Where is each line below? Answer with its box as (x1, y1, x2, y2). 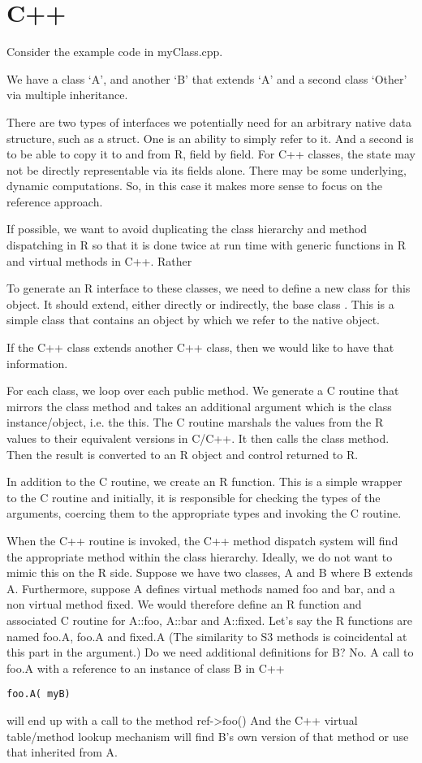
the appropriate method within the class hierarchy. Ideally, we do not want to (6, 548, 393, 565)
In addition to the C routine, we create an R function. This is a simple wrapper (6, 473, 403, 490)
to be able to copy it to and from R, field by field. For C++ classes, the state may (6, 145, 416, 163)
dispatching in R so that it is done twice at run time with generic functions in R (6, 236, 406, 254)
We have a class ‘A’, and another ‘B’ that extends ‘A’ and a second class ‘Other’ (6, 70, 407, 87)
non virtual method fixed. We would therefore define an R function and (6, 596, 362, 613)
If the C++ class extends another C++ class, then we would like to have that (6, 339, 394, 356)
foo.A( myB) (6, 688, 71, 700)
